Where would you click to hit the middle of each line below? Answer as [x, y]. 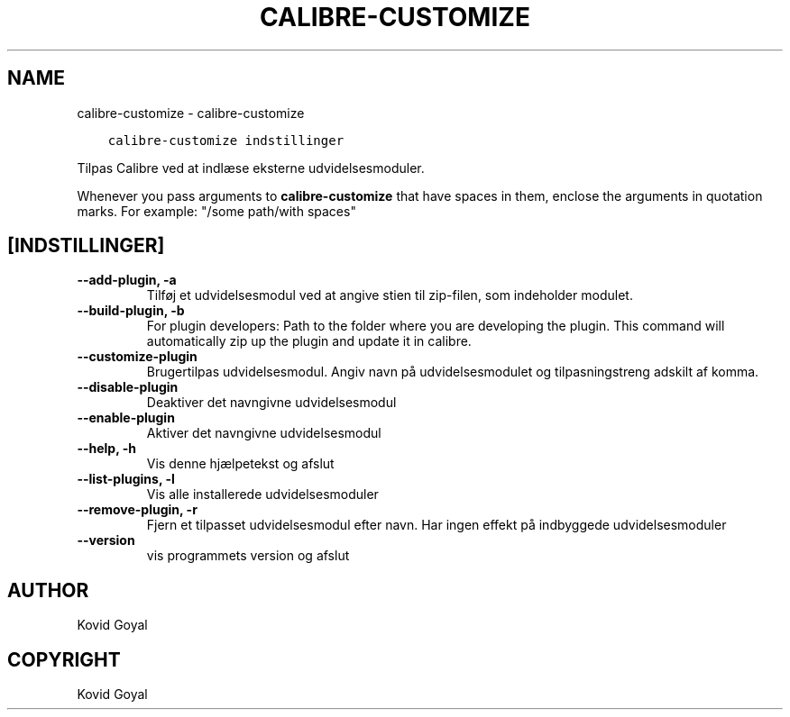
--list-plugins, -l [126, 479]
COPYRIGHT [64, 659]
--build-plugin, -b [131, 311]
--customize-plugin [137, 357]
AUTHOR [48, 590]
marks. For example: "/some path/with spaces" [216, 211]
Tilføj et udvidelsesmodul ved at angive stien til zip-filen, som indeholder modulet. [390, 295]
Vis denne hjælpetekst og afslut [240, 464]
